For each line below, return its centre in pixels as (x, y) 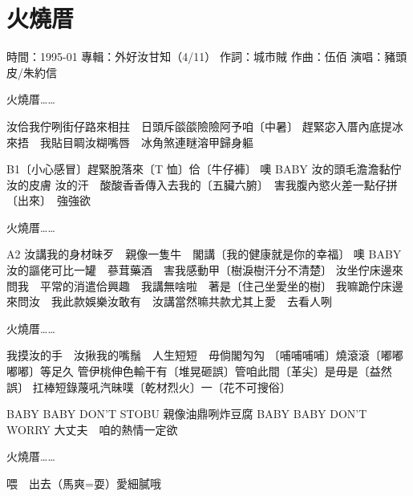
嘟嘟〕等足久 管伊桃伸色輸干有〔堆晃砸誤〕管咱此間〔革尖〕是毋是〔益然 (199, 371)
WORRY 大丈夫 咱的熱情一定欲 (92, 429)
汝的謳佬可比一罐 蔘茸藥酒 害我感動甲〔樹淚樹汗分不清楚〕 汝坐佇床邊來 (205, 270)
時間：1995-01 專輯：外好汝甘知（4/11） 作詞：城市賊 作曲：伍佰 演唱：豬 (201, 57)
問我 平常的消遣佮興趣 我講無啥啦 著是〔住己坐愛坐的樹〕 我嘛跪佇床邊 (205, 285)
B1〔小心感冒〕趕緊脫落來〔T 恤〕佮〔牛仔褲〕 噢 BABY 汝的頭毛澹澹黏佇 (204, 169)
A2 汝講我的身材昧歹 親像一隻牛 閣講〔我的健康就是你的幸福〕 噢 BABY (204, 254)
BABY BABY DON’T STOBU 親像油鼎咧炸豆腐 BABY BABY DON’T (187, 414)
